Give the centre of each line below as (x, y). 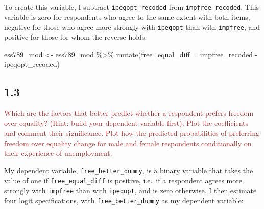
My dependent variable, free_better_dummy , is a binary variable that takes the (129, 170)
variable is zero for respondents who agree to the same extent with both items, (127, 17)
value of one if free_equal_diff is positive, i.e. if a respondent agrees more (123, 180)
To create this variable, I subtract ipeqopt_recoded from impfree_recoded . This (132, 7)
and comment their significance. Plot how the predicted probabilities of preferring (132, 133)
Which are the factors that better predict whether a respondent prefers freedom (129, 113)
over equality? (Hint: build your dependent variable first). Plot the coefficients (126, 123)
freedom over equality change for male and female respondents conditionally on (128, 143)
